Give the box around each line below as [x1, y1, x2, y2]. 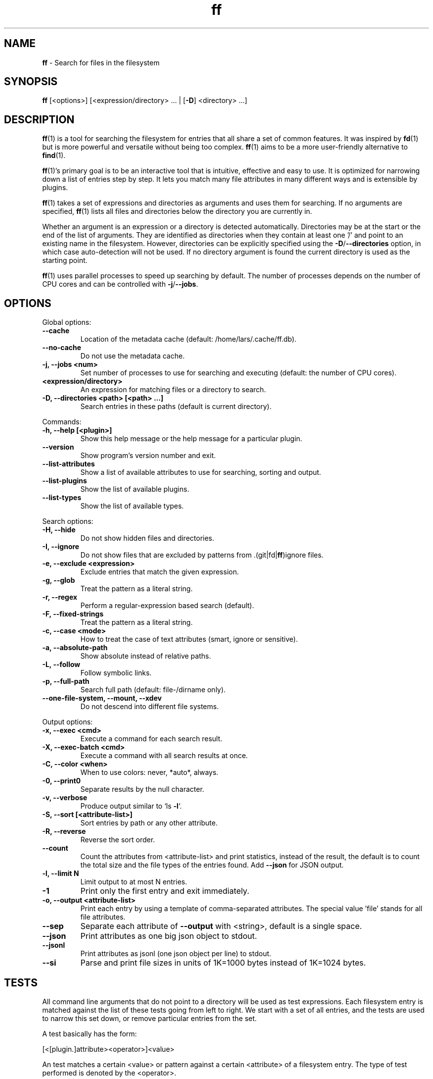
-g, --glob [42, 576, 75, 585]
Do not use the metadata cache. [80, 352, 185, 360]
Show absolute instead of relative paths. [80, 652, 211, 661]
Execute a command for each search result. [80, 734, 222, 743]
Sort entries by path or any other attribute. [80, 819, 218, 827]
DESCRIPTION [4, 113, 75, 126]
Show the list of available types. [80, 502, 184, 511]
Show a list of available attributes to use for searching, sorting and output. [80, 468, 321, 477]
